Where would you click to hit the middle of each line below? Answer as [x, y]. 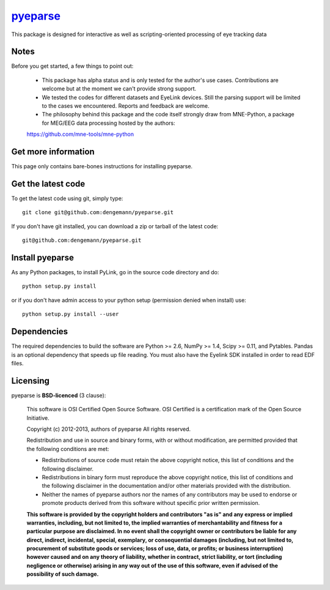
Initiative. [38, 418]
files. [17, 363]
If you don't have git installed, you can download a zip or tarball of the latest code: [115, 226]
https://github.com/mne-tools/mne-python [80, 134]
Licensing [31, 380]
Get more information [53, 152]
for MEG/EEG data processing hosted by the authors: [108, 123]
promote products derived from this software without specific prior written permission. [151, 503]
